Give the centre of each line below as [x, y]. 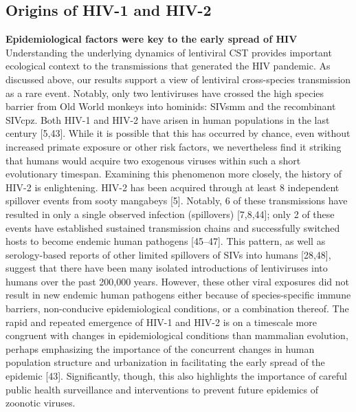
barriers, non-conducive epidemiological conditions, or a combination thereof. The [177, 308]
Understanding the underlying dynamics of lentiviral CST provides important [169, 52]
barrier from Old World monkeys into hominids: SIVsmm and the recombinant [171, 106]
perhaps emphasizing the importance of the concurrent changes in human [160, 348]
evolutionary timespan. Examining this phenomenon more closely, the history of [174, 174]
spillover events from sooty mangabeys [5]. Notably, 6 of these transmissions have [177, 200]
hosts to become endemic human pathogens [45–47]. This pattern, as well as [166, 241]
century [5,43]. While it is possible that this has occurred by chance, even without [178, 133]
